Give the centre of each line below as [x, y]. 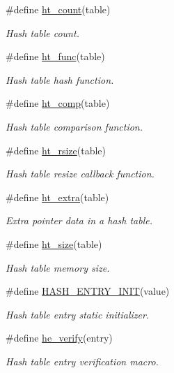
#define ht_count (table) [58, 9]
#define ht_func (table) [55, 56]
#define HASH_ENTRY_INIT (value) [88, 291]
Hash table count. [42, 32]
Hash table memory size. [58, 267]
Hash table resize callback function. [80, 174]
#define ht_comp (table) [58, 103]
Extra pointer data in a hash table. [79, 220]
